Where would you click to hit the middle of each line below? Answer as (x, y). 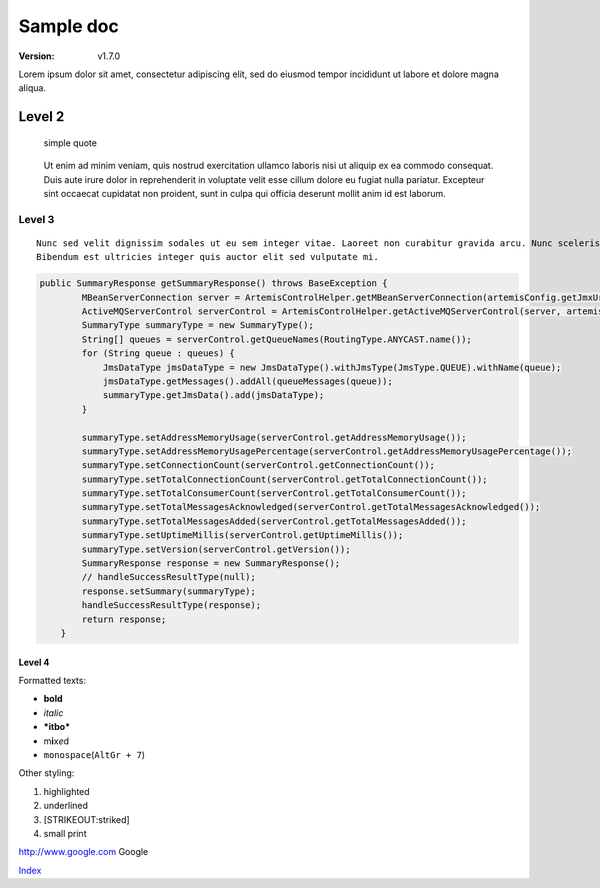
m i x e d (56, 741)
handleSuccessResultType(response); (171, 605)
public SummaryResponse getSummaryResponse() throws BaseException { (213, 283)
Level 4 (34, 662)
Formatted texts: (52, 680)
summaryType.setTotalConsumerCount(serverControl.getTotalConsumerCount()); (274, 493)
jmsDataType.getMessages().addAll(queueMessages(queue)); (248, 381)
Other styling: (46, 773)
